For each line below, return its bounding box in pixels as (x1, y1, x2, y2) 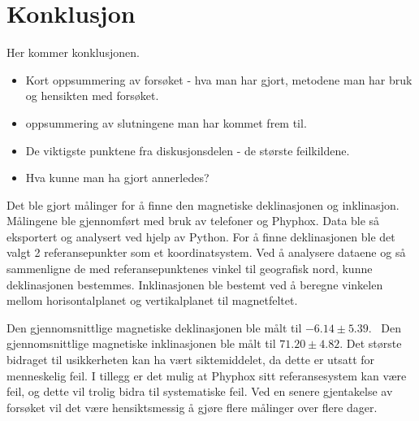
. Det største (339, 335, 402, 352)
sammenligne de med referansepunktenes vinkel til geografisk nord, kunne (6, 260, 373, 277)
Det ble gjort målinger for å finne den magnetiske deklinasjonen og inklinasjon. (6, 196, 400, 213)
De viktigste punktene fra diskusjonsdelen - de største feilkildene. (25, 141, 350, 158)
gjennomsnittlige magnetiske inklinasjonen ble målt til (6, 335, 276, 352)
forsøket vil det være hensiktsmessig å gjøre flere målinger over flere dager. (6, 398, 378, 415)
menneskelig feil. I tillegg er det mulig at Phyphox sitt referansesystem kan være (6, 367, 407, 384)
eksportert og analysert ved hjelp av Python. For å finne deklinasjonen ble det (6, 228, 395, 245)
